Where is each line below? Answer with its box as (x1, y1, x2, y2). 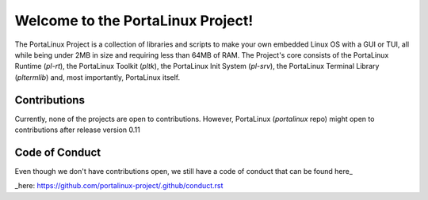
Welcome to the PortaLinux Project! (14, 12, 254, 29)
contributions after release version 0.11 (14, 125, 140, 134)
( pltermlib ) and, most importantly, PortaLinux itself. (14, 72, 181, 82)
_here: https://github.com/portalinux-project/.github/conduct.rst (14, 181, 224, 191)
